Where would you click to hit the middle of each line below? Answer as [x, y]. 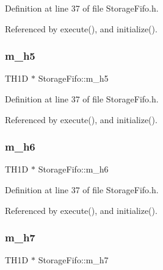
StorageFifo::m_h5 [73, 78]
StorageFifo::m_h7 [73, 260]
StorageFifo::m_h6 [73, 169]
